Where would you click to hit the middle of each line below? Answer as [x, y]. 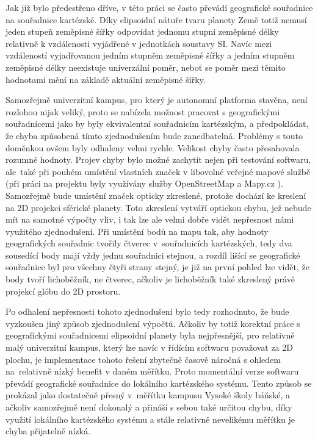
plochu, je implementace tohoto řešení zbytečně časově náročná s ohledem [143, 359]
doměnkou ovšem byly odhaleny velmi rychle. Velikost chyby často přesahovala [153, 147]
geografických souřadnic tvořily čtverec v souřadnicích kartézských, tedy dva [149, 243]
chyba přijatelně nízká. [48, 431]
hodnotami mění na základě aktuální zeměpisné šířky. [106, 79]
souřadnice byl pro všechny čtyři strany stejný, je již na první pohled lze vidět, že [157, 267]
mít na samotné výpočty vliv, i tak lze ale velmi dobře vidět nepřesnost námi [150, 219]
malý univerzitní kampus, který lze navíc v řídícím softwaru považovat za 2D [150, 347]
